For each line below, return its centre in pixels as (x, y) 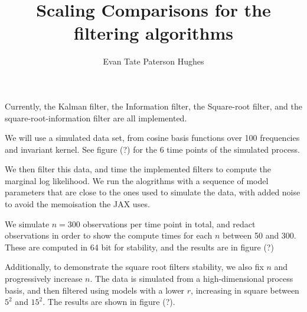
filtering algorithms (153, 33)
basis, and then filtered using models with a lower (95, 290)
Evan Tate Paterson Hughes (153, 61)
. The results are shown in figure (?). (109, 302)
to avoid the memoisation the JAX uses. (77, 204)
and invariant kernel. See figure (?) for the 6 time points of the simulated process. (152, 149)
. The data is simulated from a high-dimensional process (192, 279)
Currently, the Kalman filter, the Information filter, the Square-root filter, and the (153, 106)
